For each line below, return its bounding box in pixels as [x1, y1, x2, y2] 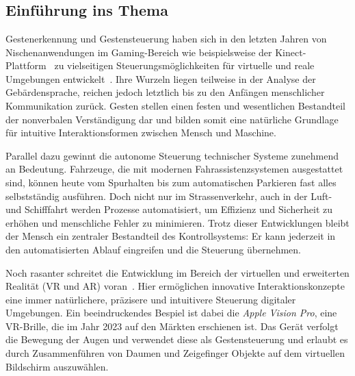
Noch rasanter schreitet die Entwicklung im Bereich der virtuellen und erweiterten [5, 265, 350, 279]
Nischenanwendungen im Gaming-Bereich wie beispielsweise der [5, 45, 272, 59]
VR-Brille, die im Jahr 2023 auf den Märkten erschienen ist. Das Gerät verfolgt [5, 318, 339, 333]
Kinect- [275, 45, 306, 59]
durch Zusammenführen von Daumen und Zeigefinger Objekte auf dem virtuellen [5, 346, 345, 360]
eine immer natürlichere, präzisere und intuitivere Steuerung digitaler [5, 292, 296, 306]
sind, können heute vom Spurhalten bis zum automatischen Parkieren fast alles [5, 175, 337, 189]
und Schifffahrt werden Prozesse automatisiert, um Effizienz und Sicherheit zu [5, 202, 332, 216]
